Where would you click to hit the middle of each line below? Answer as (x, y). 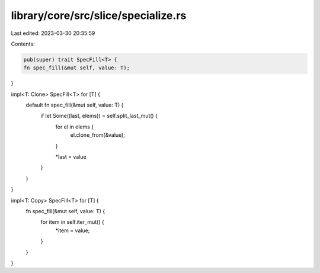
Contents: (23, 44)
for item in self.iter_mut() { (72, 222)
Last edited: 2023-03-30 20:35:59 (53, 33)
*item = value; (73, 230)
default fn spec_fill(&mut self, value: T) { (75, 105)
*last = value (71, 157)
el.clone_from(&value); (98, 135)
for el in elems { (75, 127)
